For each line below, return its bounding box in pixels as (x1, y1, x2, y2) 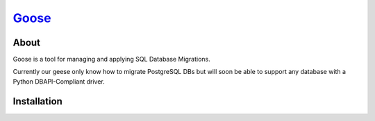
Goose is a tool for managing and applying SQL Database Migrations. (12, 55, 211, 64)
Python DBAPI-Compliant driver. (12, 77, 105, 86)
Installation (12, 95, 62, 107)
